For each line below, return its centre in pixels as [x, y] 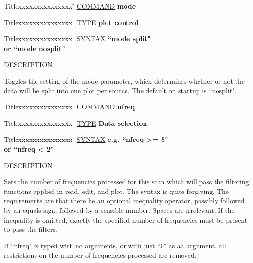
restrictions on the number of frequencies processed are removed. [100, 255]
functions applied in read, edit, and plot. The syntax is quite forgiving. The [116, 191]
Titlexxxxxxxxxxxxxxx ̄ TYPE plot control [71, 22]
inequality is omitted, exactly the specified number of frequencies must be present [126, 219]
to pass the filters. [31, 229]
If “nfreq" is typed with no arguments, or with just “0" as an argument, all [115, 245]
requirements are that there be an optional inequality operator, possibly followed [124, 201]
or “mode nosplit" [35, 48]
